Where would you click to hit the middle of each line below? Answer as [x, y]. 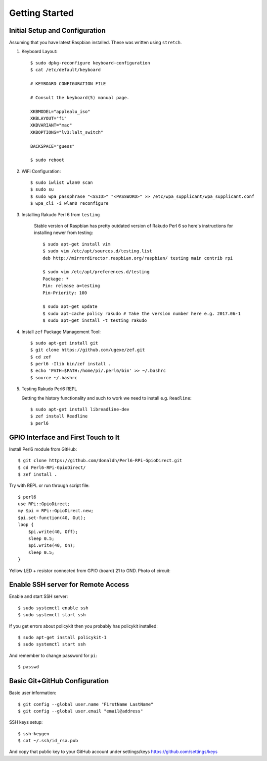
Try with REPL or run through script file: [49, 485]
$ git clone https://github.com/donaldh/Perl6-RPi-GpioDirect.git [100, 461]
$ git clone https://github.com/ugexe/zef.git [88, 350]
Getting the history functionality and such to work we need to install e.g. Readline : [107, 398]
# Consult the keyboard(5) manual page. [80, 97]
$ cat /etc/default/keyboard [66, 70]
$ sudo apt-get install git [64, 343]
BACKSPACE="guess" [53, 146]
